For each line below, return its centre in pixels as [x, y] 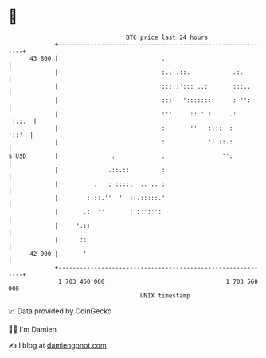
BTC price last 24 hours [167, 37]
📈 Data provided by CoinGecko [60, 311]
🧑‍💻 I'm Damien [33, 329]
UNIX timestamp [165, 295]
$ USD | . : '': [121, 156]
